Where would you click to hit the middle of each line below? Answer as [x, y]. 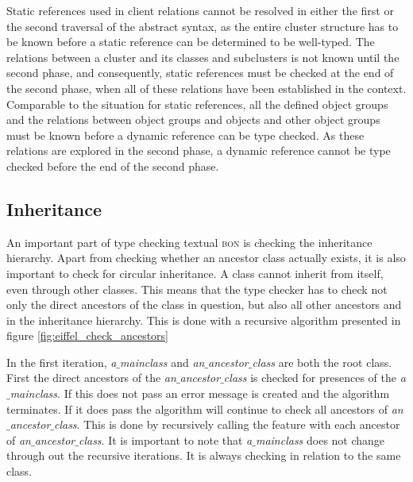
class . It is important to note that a [165, 440]
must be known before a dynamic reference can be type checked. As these [185, 135]
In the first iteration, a [62, 362]
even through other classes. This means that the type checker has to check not [197, 289]
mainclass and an [162, 362]
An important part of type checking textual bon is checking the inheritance [189, 242]
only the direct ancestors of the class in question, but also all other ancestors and [204, 305]
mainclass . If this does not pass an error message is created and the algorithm [200, 393]
